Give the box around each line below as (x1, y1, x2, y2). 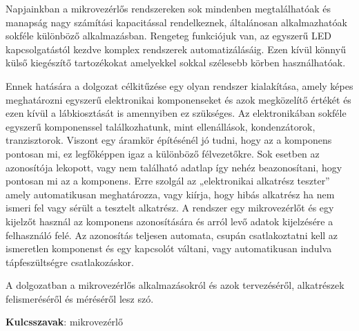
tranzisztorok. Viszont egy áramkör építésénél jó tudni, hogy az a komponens (6, 133, 332, 147)
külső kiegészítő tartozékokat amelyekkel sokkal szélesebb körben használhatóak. (6, 55, 346, 70)
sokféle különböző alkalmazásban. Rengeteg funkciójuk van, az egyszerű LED (6, 28, 331, 43)
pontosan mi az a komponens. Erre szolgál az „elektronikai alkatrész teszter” (6, 173, 330, 188)
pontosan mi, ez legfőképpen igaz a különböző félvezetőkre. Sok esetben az (6, 146, 320, 160)
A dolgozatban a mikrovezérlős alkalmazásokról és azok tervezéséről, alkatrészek (6, 278, 345, 292)
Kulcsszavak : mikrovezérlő (6, 314, 123, 329)
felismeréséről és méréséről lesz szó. (6, 291, 154, 305)
